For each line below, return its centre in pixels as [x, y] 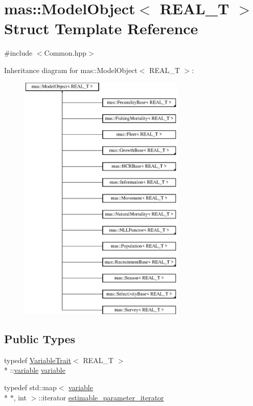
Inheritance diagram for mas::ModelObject [71, 70]
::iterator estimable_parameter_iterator [101, 397]
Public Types [40, 339]
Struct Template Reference [101, 28]
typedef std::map [30, 387]
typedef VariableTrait [38, 360]
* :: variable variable [35, 370]
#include [18, 53]
